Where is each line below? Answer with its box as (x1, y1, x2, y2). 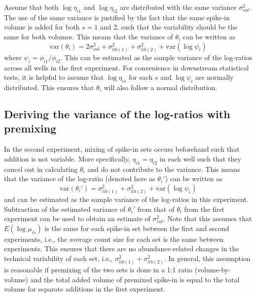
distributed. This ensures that (4, 82, 94, 92)
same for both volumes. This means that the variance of (4, 31, 173, 41)
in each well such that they (159, 153, 241, 164)
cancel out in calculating (4, 164, 78, 174)
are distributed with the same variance (120, 2, 237, 12)
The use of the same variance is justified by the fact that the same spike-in (4, 12, 230, 22)
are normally (195, 72, 234, 82)
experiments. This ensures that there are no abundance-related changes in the (4, 243, 239, 254)
